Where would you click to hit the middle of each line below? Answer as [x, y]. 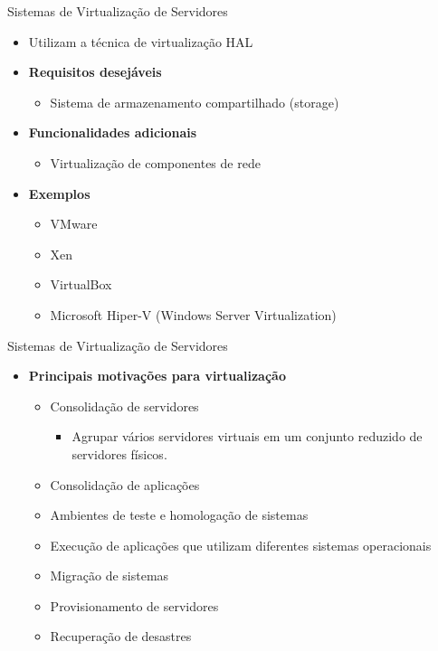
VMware [74, 224]
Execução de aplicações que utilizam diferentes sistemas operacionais [241, 545]
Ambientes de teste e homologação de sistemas [179, 515]
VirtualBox [81, 284]
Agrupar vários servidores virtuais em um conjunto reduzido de [247, 436]
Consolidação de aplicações [125, 484]
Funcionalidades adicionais [113, 132]
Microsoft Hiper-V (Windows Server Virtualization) [193, 314]
